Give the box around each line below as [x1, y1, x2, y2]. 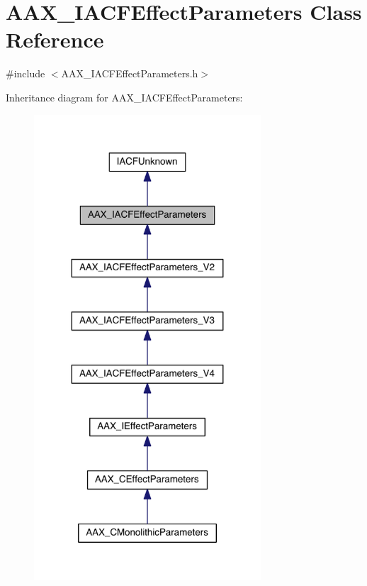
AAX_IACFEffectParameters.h [61, 66, 198, 81]
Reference [6, 25, 104, 54]
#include [6, 66, 45, 81]
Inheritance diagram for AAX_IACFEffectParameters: [6, 89, 243, 104]
